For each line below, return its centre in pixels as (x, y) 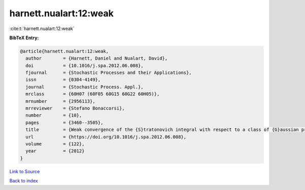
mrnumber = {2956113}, (60, 101)
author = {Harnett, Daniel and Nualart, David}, (97, 58)
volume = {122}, (55, 144)
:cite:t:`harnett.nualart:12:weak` (42, 29)
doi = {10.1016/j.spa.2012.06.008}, (85, 65)
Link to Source (25, 171)
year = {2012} (55, 151)
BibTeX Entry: (24, 38)
